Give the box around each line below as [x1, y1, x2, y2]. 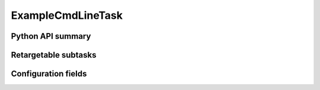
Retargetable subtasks [11, 50, 97, 60]
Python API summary [11, 31, 91, 41]
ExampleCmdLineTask [11, 9, 123, 22]
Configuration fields [11, 69, 87, 79]
